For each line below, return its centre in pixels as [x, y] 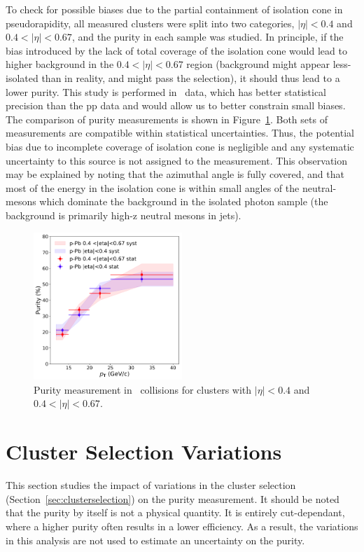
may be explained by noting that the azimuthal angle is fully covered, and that [175, 174]
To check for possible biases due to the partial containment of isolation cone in [174, 9]
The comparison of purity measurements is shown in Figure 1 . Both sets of [167, 119]
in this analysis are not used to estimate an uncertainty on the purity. [155, 540]
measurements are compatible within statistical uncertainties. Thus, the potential [180, 133]
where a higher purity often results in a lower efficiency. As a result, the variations [182, 526]
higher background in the [60, 64]
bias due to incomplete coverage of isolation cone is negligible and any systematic [180, 146]
